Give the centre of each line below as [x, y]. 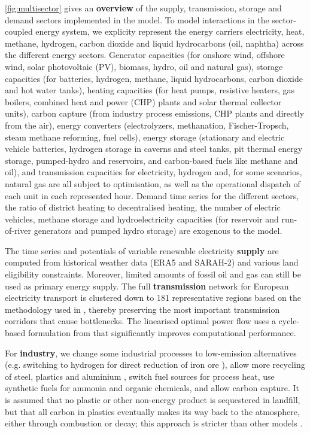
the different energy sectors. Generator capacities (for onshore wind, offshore [145, 55]
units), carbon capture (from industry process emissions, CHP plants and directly [155, 113]
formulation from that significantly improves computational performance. [162, 333]
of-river [18, 231]
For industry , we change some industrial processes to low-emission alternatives [151, 353]
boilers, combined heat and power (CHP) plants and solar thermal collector [143, 101]
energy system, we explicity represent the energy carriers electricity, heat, [170, 31]
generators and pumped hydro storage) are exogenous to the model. [158, 231]
